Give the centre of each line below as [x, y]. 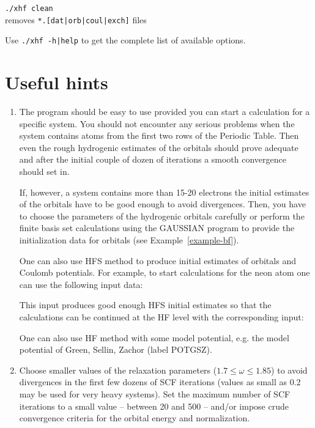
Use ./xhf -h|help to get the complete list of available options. [125, 40]
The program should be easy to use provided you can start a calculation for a [165, 112]
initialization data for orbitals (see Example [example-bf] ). [129, 240]
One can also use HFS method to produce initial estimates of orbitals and [157, 260]
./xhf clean [29, 9]
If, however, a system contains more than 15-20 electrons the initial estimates [164, 192]
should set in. [44, 172]
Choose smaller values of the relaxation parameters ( [118, 370]
